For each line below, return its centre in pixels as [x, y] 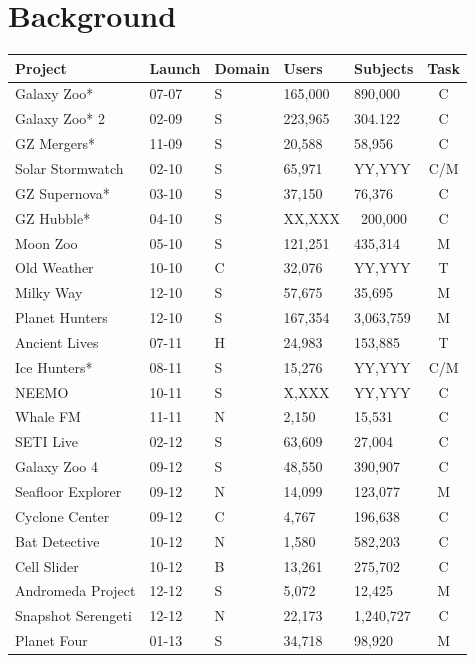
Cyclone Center [62, 515]
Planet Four [51, 640]
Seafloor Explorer [68, 490]
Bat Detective [57, 540]
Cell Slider [47, 565]
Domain [242, 67]
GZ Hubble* [53, 217]
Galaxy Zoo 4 [56, 466]
